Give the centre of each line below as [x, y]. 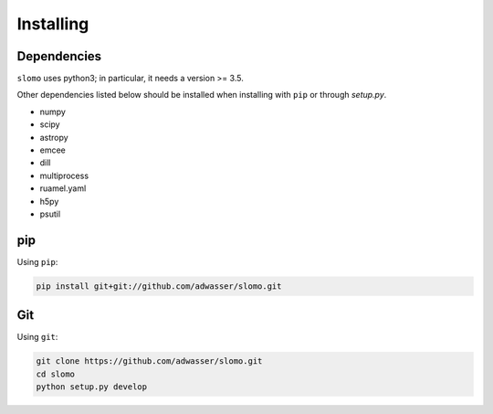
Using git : [37, 337]
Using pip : [37, 261]
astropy [54, 137]
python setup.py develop [92, 387]
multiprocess [64, 175]
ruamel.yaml [63, 188]
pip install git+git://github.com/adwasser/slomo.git [159, 286]
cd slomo [56, 374]
